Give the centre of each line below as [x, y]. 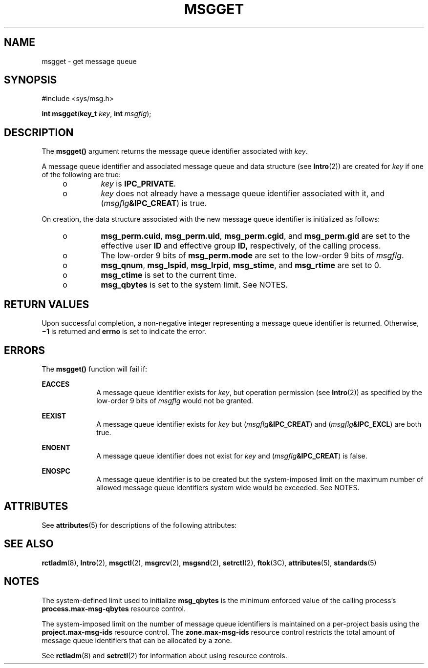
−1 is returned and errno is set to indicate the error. [124, 332]
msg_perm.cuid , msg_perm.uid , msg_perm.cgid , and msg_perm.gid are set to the [256, 236]
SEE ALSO [29, 544]
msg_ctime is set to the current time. [169, 275]
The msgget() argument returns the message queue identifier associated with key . [175, 151]
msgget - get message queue [89, 61]
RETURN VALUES [47, 304]
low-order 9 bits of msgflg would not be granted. [175, 400]
